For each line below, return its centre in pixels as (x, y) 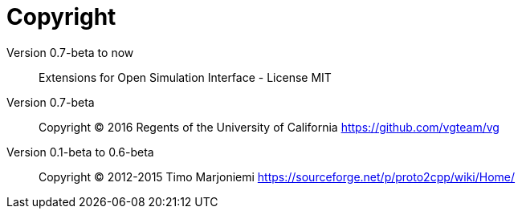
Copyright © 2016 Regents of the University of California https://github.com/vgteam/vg (269, 127)
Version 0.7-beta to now (70, 52)
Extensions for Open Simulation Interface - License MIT (185, 77)
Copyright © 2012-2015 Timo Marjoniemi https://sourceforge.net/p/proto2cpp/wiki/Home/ (277, 176)
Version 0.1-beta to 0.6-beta (80, 152)
